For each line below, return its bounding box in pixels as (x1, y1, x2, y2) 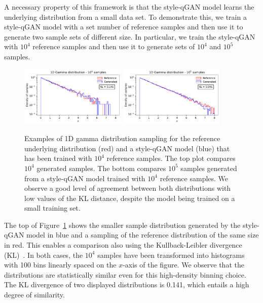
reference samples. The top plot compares (106, 153, 236, 163)
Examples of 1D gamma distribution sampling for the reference (24, 133, 220, 144)
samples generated (180, 162, 237, 173)
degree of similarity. (4, 289, 65, 300)
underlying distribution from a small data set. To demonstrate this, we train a (4, 11, 247, 22)
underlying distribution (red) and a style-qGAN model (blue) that (24, 143, 230, 153)
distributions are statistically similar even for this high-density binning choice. (4, 269, 246, 280)
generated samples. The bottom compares (36, 162, 166, 173)
